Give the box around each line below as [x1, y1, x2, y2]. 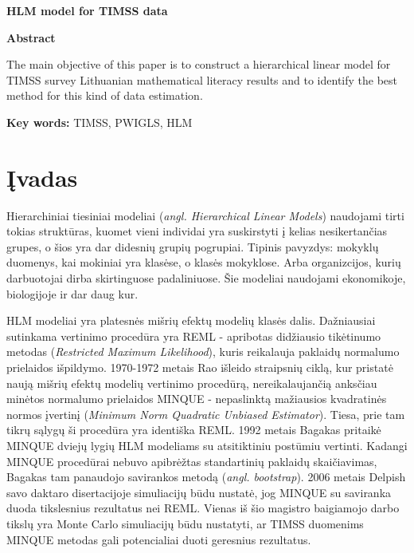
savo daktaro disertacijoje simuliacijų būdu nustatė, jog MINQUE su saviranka [6, 484, 392, 500]
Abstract [6, 29, 56, 45]
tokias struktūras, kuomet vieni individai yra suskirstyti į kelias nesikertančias [6, 223, 388, 239]
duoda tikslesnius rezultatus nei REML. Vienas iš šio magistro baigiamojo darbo [6, 500, 400, 516]
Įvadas [6, 160, 78, 193]
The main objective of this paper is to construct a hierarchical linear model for [6, 56, 391, 73]
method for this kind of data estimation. [6, 87, 203, 104]
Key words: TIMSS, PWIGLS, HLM [6, 113, 193, 130]
